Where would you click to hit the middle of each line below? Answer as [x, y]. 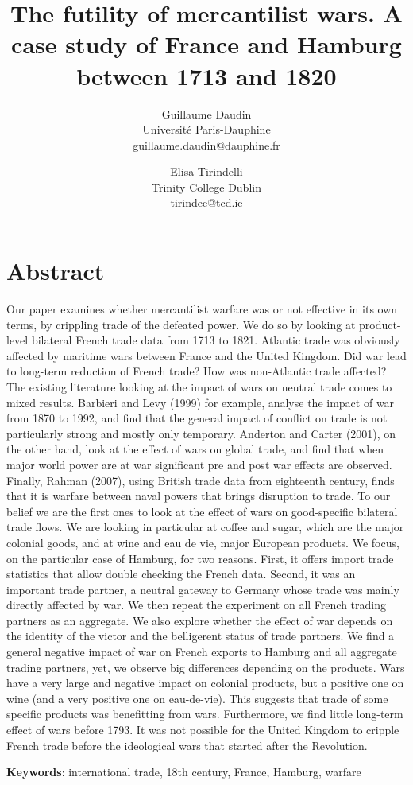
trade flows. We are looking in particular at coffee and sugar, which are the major [205, 527]
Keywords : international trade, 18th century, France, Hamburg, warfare [184, 772]
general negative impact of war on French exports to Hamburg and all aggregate [202, 652]
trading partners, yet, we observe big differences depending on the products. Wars [206, 667]
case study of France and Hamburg [206, 44]
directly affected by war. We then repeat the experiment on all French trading [196, 605]
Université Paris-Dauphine [206, 129]
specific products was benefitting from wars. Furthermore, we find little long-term [205, 714]
